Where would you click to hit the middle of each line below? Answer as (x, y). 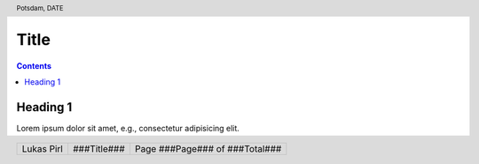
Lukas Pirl (43, 149)
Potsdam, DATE (40, 8)
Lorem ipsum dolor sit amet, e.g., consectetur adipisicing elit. (128, 129)
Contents (34, 65)
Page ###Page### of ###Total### (208, 149)
